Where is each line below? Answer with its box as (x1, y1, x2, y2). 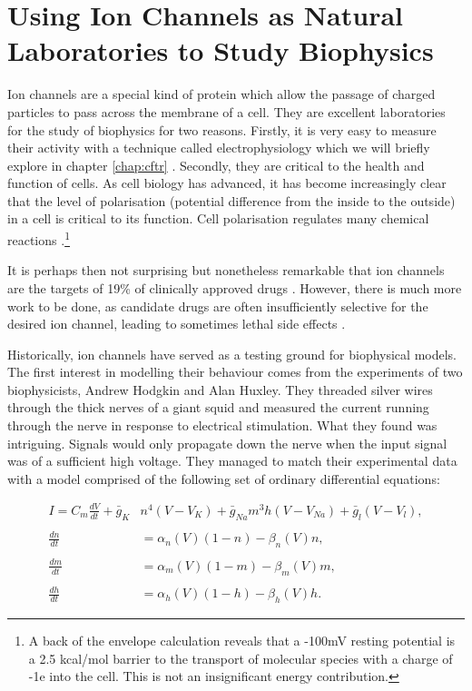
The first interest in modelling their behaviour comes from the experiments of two (7, 362, 463, 381)
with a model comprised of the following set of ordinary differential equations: (7, 469, 440, 488)
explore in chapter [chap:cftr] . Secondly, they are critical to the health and (7, 155, 425, 174)
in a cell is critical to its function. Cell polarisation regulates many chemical (7, 209, 429, 228)
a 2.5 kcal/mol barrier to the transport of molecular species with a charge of (28, 648, 453, 667)
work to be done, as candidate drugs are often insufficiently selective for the (7, 296, 428, 315)
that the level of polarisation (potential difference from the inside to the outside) (7, 191, 456, 210)
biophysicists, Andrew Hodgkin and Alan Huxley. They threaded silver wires (7, 380, 433, 399)
